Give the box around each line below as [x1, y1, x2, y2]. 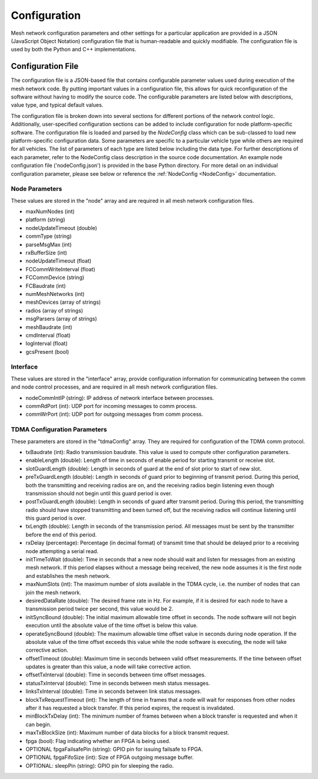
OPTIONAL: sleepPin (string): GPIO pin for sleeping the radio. [25, 762, 174, 769]
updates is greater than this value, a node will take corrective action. [25, 663, 191, 670]
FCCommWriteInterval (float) [25, 265, 95, 272]
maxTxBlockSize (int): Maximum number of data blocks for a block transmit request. [25, 729, 230, 737]
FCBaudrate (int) [25, 282, 66, 289]
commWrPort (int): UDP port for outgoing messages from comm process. [25, 410, 203, 418]
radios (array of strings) [25, 307, 84, 314]
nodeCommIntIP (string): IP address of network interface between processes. [25, 394, 214, 401]
